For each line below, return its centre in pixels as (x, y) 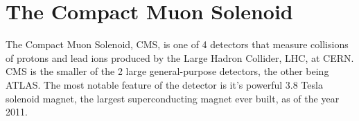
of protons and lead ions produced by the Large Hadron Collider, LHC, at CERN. (180, 57)
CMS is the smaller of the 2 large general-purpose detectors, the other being (167, 71)
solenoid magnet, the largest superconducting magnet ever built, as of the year (173, 98)
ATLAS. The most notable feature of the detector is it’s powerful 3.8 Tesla (164, 84)
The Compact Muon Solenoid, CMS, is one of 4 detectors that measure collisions (177, 44)
